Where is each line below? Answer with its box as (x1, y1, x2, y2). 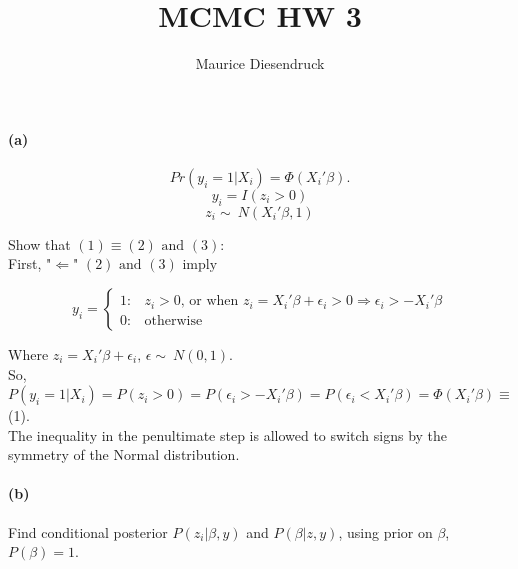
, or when (180, 294, 239, 309)
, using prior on (338, 521, 433, 542)
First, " (8, 253, 52, 274)
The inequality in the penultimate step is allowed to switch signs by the (8, 424, 448, 445)
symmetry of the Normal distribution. (8, 444, 240, 465)
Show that (8, 233, 71, 254)
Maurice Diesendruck (195, 53, 325, 74)
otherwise (144, 313, 203, 328)
